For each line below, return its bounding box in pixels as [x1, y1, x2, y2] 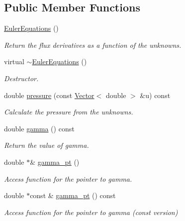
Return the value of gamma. [4, 140, 89, 150]
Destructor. [4, 73, 39, 83]
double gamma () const [4, 123, 75, 133]
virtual [4, 56, 24, 67]
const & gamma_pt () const [30, 190, 116, 201]
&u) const [140, 90, 171, 100]
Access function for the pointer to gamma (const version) [4, 207, 178, 217]
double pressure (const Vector [4, 90, 94, 100]
